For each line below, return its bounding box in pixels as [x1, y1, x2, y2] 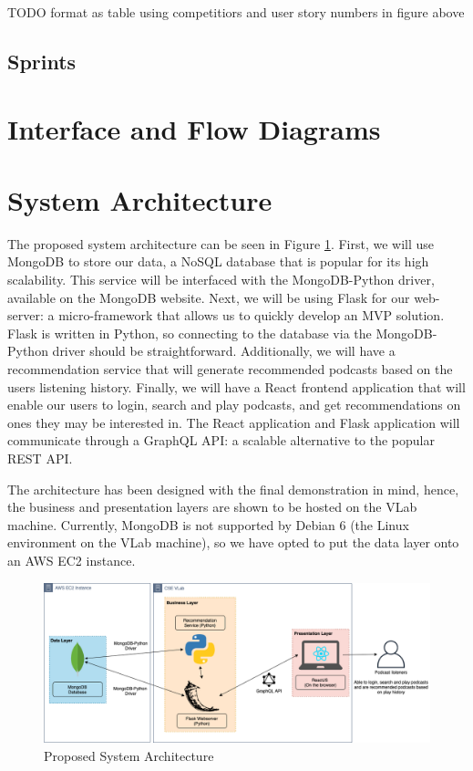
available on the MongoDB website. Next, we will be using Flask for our [7, 287, 410, 307]
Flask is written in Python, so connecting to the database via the [7, 323, 372, 342]
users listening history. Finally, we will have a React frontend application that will [7, 377, 466, 396]
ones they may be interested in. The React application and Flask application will [7, 412, 460, 432]
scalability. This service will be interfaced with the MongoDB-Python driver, [7, 270, 435, 289]
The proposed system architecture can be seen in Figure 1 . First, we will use [7, 234, 435, 253]
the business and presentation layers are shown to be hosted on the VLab [7, 497, 417, 516]
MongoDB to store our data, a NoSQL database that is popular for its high [7, 252, 429, 271]
